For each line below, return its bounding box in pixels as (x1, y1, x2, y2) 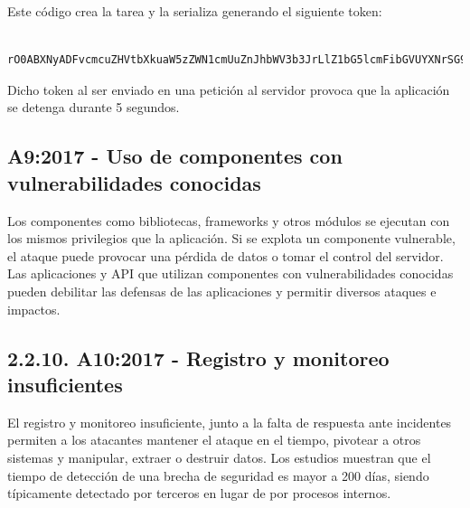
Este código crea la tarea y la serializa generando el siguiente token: (7, 2, 382, 20)
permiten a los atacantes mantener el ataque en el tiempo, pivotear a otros (7, 430, 421, 449)
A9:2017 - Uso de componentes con (7, 142, 343, 170)
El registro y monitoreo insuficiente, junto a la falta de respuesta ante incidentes (7, 412, 452, 431)
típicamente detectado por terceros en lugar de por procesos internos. (7, 484, 391, 503)
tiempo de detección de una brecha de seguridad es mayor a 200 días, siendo (7, 466, 429, 484)
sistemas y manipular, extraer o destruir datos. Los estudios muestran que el (7, 447, 431, 466)
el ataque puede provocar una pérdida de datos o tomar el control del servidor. (7, 246, 444, 265)
